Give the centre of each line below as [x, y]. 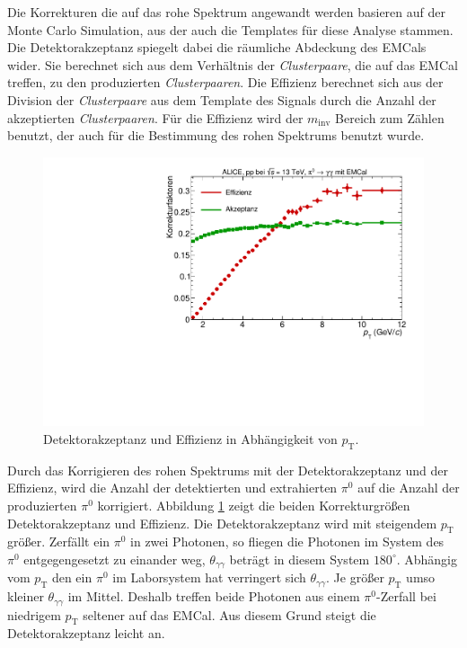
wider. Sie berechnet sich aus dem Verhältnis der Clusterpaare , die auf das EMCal [233, 64]
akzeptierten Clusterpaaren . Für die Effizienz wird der [155, 117]
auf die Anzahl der [409, 488]
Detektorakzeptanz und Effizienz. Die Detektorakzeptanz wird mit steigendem [222, 523]
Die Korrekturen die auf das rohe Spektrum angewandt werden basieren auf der [226, 12]
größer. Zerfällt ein [59, 541]
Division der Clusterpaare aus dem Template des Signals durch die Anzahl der [222, 99]
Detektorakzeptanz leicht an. [86, 633]
